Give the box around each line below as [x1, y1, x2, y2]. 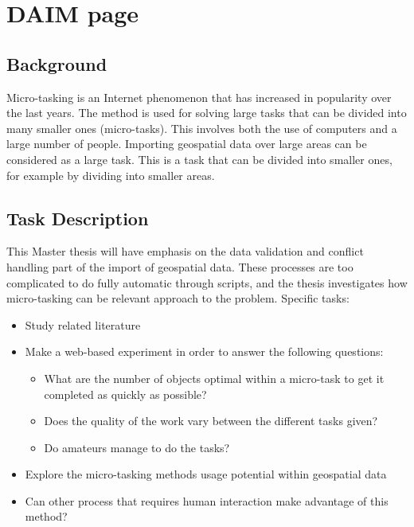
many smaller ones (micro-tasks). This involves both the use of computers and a [6, 119, 397, 136]
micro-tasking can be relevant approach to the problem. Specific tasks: [6, 290, 350, 306]
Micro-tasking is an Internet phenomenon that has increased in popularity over [6, 88, 392, 105]
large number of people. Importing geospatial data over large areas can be [6, 135, 367, 152]
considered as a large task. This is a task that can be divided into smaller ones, [6, 150, 393, 167]
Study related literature [25, 316, 141, 333]
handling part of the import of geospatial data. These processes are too [6, 258, 353, 275]
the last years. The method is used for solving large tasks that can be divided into [6, 104, 407, 121]
